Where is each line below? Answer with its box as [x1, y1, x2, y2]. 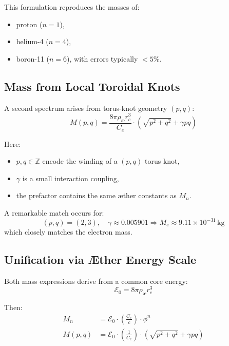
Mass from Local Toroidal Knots [4, 78, 180, 94]
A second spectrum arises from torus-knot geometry [4, 102, 167, 113]
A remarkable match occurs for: [4, 207, 104, 218]
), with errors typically [67, 53, 138, 64]
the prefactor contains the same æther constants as [16, 190, 177, 201]
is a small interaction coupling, [22, 172, 119, 183]
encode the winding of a [42, 156, 118, 166]
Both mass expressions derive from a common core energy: [4, 275, 188, 286]
